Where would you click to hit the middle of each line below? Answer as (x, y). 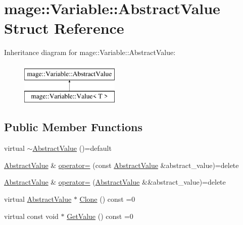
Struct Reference (64, 28)
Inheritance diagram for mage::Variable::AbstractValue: (90, 52)
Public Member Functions (73, 127)
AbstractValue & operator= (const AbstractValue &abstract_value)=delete (121, 165)
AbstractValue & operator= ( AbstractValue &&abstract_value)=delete (115, 182)
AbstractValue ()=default (72, 148)
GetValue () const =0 (100, 216)
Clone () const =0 (107, 199)
